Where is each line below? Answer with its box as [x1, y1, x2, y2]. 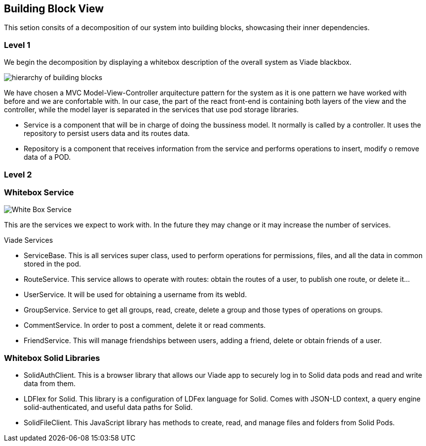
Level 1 [4, 40, 31, 50]
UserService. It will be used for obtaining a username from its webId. [24, 290, 247, 299]
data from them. [24, 379, 76, 388]
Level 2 [4, 169, 32, 179]
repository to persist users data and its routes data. [24, 129, 190, 138]
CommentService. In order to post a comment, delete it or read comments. [24, 321, 266, 330]
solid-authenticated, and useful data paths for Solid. [24, 403, 193, 412]
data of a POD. [24, 153, 71, 162]
